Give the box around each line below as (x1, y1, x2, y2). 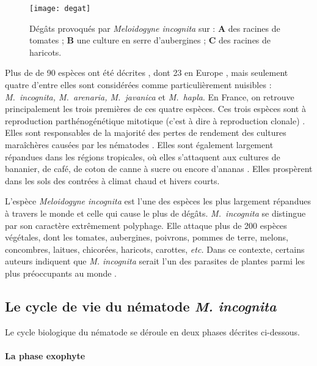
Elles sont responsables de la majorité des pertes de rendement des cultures (5, 126, 286, 139)
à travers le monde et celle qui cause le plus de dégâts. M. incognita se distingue (5, 206, 306, 219)
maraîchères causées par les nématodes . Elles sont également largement (5, 138, 274, 151)
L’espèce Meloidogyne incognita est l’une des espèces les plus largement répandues (5, 195, 311, 207)
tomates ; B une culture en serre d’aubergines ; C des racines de (29, 34, 271, 47)
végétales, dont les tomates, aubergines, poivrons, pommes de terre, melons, (5, 231, 288, 244)
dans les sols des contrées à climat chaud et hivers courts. (5, 174, 220, 187)
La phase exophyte (5, 349, 86, 362)
